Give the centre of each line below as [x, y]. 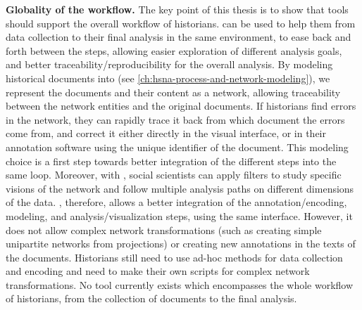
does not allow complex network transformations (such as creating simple [164, 230]
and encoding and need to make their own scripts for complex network [158, 271]
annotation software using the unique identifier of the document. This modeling [177, 147]
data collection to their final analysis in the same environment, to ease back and [179, 37]
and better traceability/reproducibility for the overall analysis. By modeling [169, 64]
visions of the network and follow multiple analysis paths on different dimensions [180, 188]
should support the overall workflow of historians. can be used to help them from [181, 23]
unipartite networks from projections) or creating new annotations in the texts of [181, 244]
